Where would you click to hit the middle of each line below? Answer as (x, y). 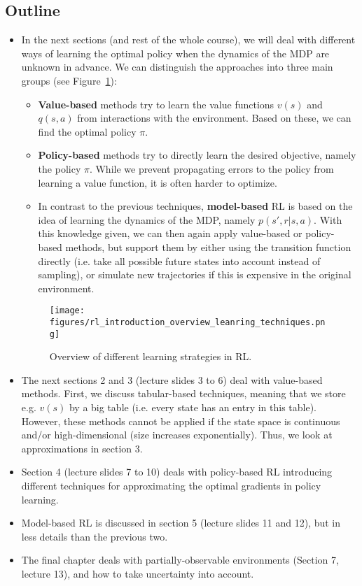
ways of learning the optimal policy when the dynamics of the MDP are (175, 53)
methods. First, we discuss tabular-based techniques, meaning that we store (183, 393)
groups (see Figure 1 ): (69, 80)
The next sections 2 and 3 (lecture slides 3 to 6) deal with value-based (172, 379)
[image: (67, 311)
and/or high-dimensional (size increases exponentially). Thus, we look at (177, 435)
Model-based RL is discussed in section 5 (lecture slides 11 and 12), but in (181, 523)
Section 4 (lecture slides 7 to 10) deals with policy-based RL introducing (177, 472)
